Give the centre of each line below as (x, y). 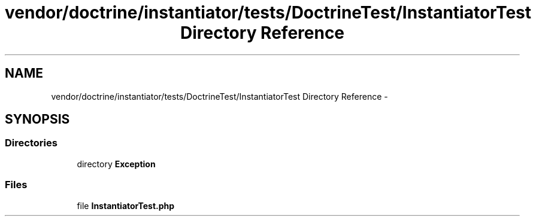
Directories (31, 143)
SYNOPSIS (37, 119)
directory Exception (116, 164)
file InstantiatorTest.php (126, 205)
